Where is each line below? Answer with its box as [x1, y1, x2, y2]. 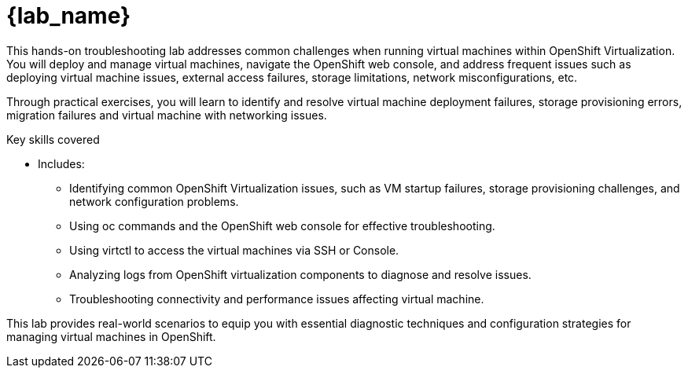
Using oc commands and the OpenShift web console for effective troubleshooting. [69, 218, 495, 233]
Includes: [38, 156, 85, 170]
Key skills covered [6, 132, 100, 146]
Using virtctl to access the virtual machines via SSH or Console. [69, 243, 399, 257]
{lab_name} [6, 2, 131, 29]
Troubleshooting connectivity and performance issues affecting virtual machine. [69, 291, 484, 306]
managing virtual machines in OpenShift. [6, 329, 216, 343]
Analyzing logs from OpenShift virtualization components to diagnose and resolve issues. [69, 267, 532, 281]
